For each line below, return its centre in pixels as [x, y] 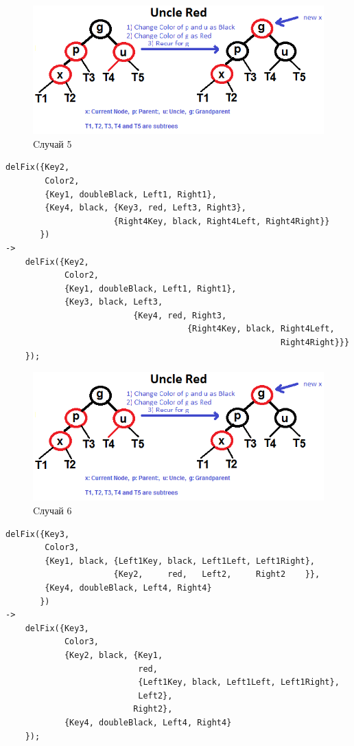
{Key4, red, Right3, [180, 315]
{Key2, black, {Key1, [114, 655]
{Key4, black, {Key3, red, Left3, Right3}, [145, 208]
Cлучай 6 [52, 511]
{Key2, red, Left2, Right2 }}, [217, 574]
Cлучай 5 [52, 143]
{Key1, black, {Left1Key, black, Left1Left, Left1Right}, [180, 561]
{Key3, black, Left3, [114, 302]
